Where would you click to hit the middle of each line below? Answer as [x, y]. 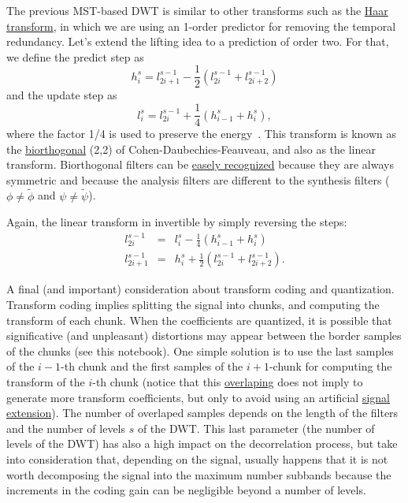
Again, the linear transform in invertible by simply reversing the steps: [177, 222]
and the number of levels [66, 428]
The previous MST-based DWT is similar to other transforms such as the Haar [197, 10]
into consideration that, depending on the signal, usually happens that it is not [197, 458]
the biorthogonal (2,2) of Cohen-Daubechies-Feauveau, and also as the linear [191, 149]
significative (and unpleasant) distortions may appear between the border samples [204, 335]
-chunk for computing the [330, 366]
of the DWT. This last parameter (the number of [256, 428]
